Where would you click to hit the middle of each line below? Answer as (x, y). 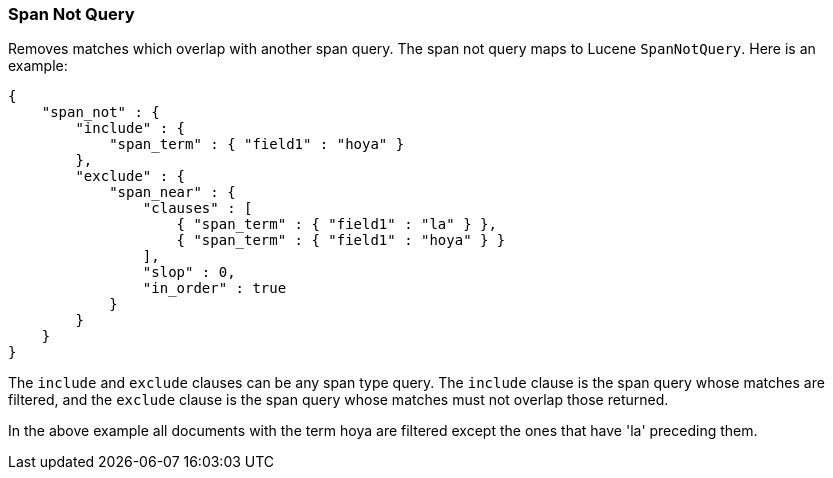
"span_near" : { (172, 192)
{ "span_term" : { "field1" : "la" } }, (336, 224)
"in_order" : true (214, 288)
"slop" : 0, (189, 272)
